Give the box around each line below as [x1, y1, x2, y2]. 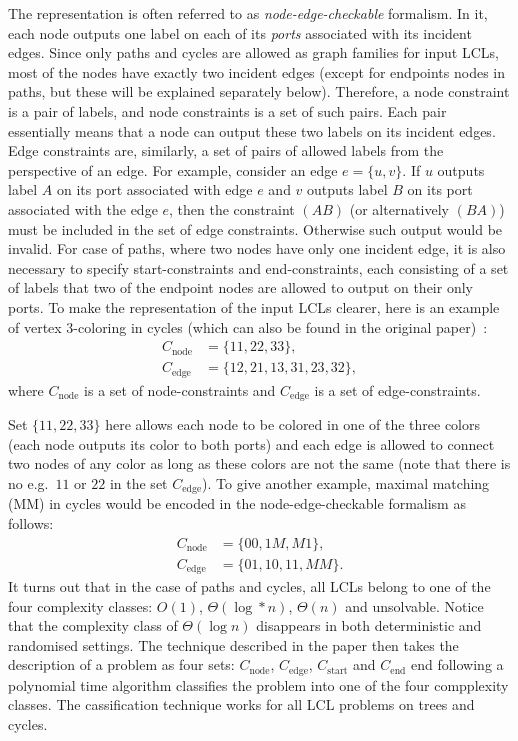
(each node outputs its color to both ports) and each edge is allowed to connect [8, 433, 495, 454]
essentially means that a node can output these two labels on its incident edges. [8, 120, 496, 141]
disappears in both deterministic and [256, 615, 482, 636]
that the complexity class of [8, 615, 178, 636]
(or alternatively [349, 198, 449, 219]
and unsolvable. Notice [345, 595, 484, 616]
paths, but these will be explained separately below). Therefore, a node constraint [8, 81, 510, 102]
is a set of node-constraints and [84, 379, 276, 400]
